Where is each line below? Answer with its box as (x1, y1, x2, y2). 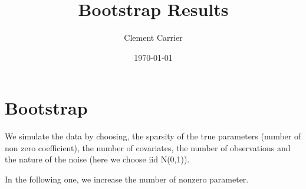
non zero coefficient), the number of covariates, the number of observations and (5, 141, 291, 154)
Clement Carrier (124, 31, 183, 44)
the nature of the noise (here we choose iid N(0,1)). (5, 153, 190, 165)
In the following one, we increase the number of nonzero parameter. (5, 173, 249, 185)
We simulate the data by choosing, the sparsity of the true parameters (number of (5, 130, 301, 142)
